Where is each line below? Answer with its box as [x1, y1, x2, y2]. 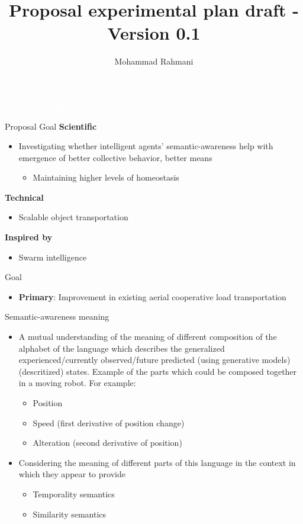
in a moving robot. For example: [18, 377, 136, 389]
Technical [5, 191, 44, 203]
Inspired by [5, 231, 53, 243]
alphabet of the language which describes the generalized [18, 342, 225, 354]
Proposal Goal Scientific [5, 120, 97, 132]
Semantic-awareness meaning [5, 310, 109, 323]
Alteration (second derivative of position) [33, 436, 182, 449]
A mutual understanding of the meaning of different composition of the [18, 330, 277, 343]
